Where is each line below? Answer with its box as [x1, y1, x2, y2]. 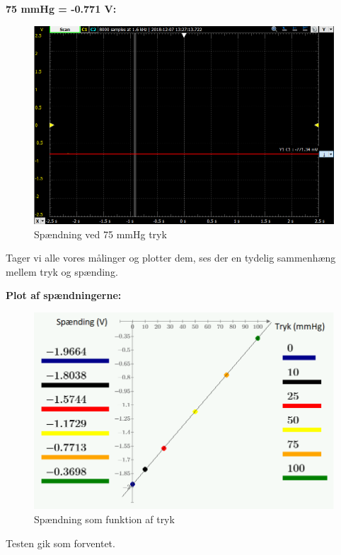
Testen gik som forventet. [6, 535, 115, 550]
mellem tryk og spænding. [6, 264, 118, 279]
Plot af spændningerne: [6, 288, 122, 303]
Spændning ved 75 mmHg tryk [34, 226, 167, 241]
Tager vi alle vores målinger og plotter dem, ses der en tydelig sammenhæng [6, 250, 336, 265]
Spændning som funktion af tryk [34, 512, 175, 527]
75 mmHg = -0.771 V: [6, 1, 117, 16]
